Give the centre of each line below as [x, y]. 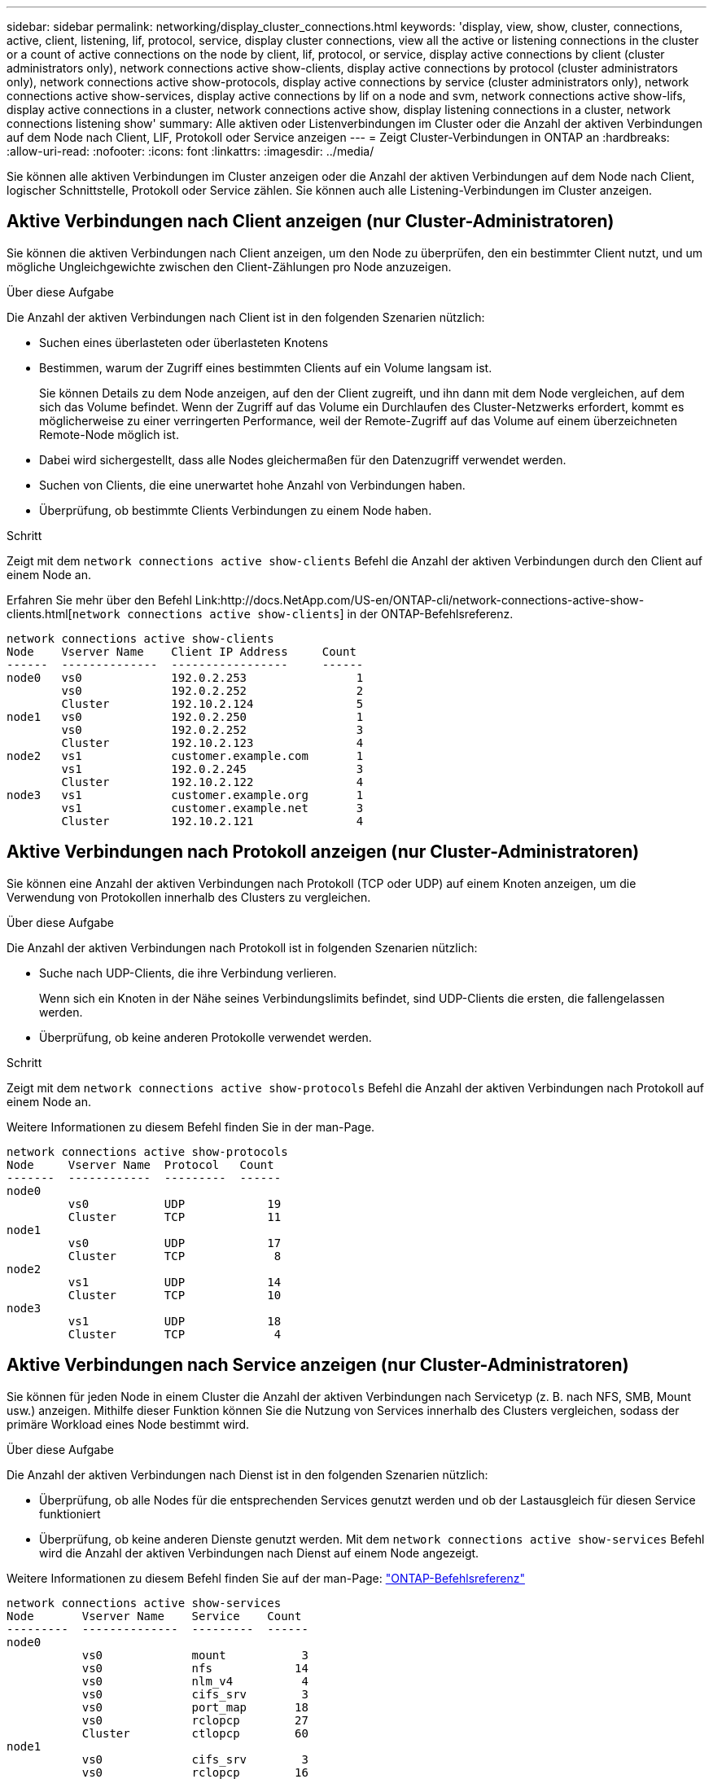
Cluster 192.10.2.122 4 [212, 782]
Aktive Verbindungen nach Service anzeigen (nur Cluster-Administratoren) [318, 1365]
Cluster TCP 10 [175, 1295]
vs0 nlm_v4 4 [195, 1681]
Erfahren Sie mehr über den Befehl [99, 600]
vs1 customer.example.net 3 [212, 808]
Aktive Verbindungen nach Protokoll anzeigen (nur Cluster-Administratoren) [323, 852]
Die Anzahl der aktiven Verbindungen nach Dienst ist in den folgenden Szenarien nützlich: [247, 1474]
